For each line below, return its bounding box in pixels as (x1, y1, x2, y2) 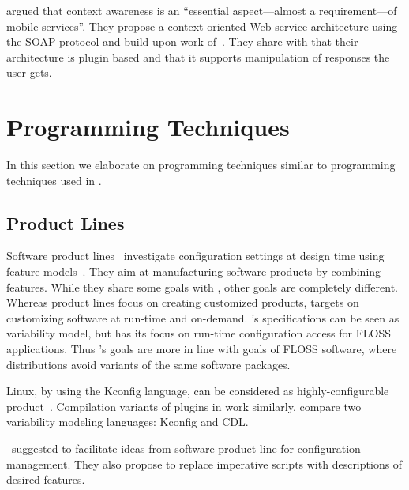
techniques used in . (6, 171, 102, 188)
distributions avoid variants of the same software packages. (6, 356, 291, 372)
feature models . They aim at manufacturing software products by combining (6, 263, 381, 280)
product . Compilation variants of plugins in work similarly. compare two (6, 398, 362, 414)
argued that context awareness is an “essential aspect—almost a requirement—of (6, 2, 397, 18)
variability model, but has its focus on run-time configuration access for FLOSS (6, 325, 392, 341)
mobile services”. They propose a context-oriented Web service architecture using (6, 17, 398, 34)
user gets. (6, 64, 52, 81)
